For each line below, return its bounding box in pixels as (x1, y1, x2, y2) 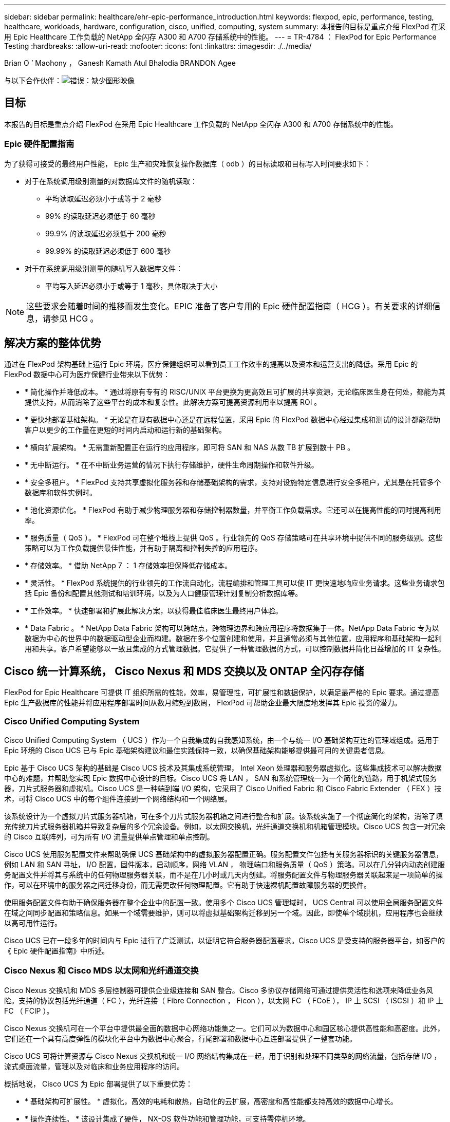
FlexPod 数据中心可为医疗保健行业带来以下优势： (4, 370, 170, 379)
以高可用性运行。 (4, 919, 62, 928)
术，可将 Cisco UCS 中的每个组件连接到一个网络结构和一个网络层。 (4, 794, 232, 803)
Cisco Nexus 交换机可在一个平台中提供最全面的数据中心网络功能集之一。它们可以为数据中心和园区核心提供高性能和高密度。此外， (4, 1023, 444, 1033)
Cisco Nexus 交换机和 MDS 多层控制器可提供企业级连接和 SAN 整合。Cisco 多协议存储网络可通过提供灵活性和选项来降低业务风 (4, 985, 433, 995)
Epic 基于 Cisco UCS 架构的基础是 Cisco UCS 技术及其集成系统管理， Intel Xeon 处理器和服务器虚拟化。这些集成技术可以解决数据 (4, 763, 442, 773)
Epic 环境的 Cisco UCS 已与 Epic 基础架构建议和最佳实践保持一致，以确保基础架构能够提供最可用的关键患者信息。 (4, 746, 389, 755)
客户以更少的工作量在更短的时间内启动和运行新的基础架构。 (25, 425, 226, 435)
